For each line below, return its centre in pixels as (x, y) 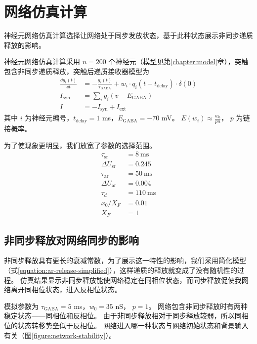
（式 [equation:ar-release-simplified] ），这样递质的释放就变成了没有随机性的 (121, 270)
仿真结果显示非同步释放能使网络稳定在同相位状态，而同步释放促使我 (131, 280)
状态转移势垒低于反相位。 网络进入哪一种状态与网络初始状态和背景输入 (133, 325)
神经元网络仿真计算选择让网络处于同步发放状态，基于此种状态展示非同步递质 (128, 35)
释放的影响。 (25, 45)
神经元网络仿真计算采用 (42, 61)
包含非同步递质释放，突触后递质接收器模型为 (77, 71)
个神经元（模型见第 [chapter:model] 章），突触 (178, 61)
